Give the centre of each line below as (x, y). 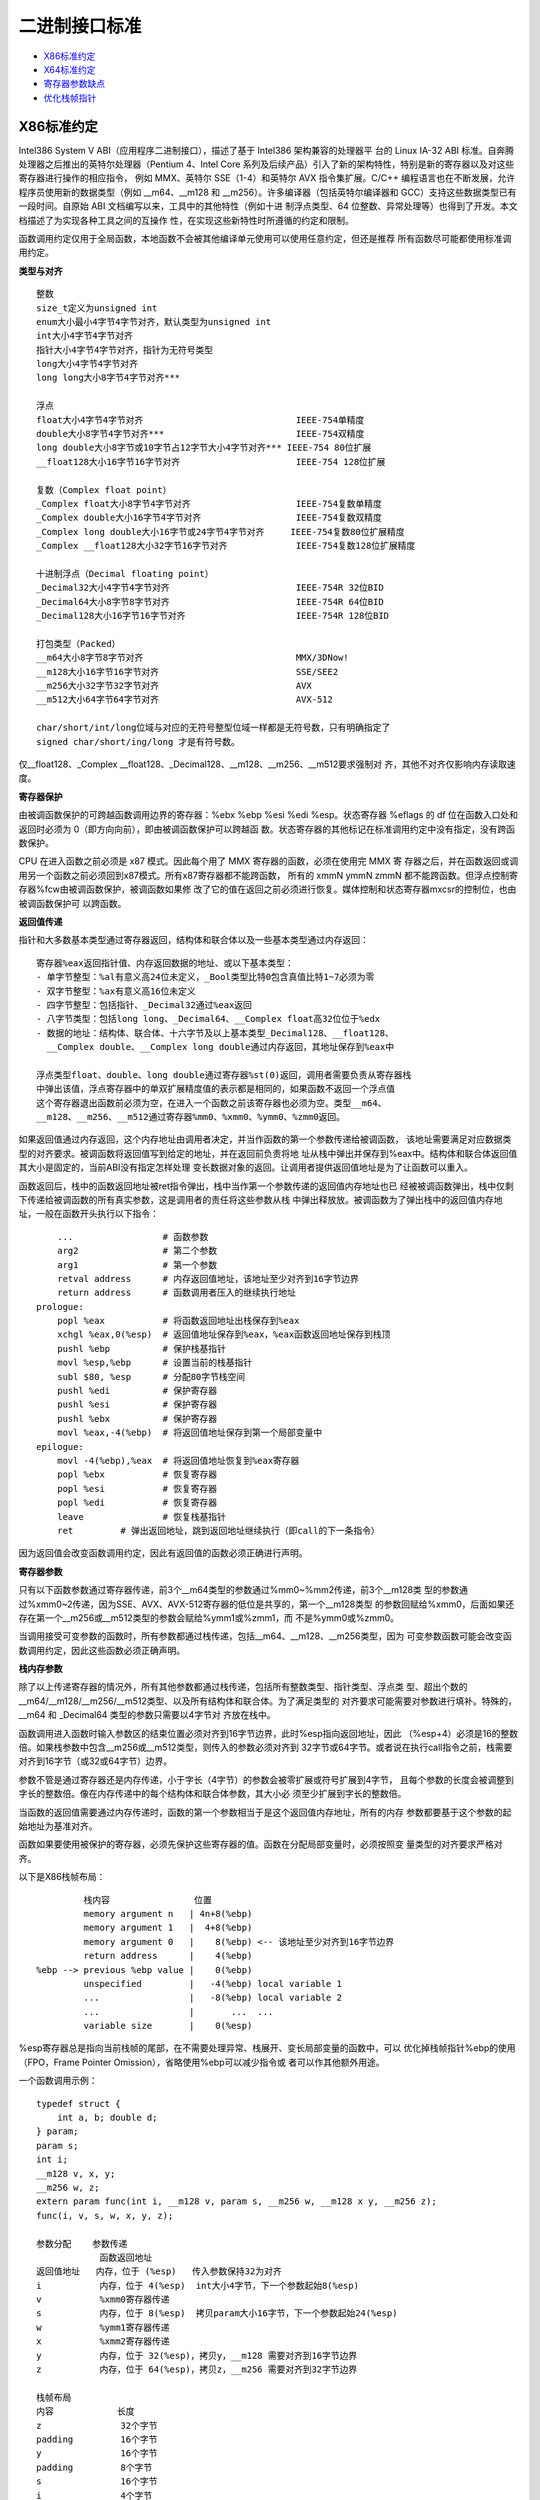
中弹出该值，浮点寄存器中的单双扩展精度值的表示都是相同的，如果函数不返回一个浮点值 (215, 1089)
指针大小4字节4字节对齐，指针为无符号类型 (125, 349)
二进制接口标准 (80, 26)
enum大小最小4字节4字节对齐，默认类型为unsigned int (154, 321)
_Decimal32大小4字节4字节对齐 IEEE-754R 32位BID (210, 588)
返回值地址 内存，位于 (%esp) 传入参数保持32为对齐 (159, 2271)
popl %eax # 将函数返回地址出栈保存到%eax (178, 1321)
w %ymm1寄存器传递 (103, 2327)
